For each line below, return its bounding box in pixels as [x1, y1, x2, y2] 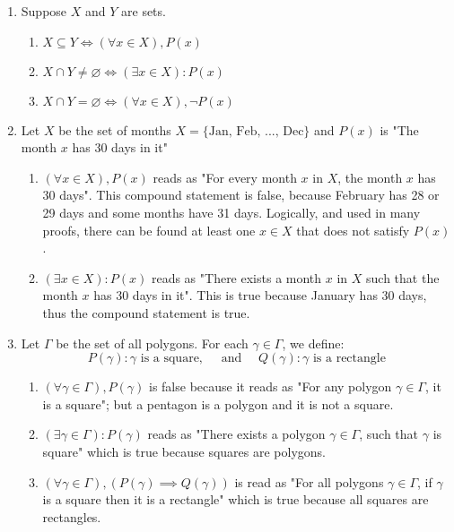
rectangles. [42, 507, 101, 526]
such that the [366, 268, 440, 287]
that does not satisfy [296, 220, 410, 239]
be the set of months [58, 120, 171, 139]
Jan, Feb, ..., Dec [208, 124, 304, 138]
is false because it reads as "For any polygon [149, 377, 392, 396]
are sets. [121, 2, 166, 20]
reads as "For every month [153, 167, 297, 186]
